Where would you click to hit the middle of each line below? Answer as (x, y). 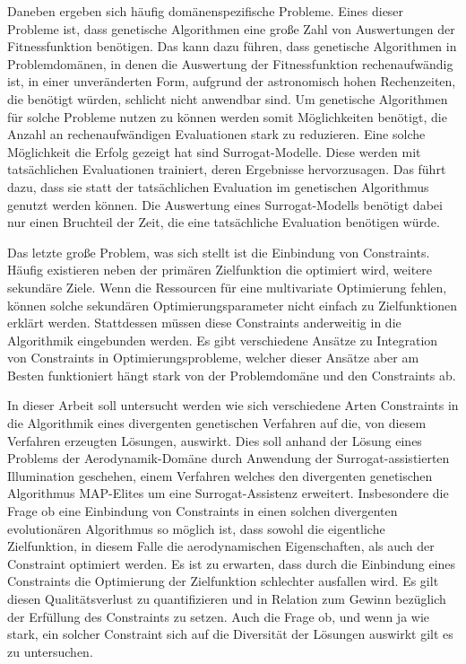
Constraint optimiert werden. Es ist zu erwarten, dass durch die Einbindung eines (232, 563)
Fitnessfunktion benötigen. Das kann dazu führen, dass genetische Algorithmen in (232, 46)
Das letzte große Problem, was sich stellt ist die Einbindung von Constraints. (219, 252)
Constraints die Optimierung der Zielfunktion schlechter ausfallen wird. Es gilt (223, 581)
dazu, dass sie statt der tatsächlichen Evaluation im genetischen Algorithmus (218, 186)
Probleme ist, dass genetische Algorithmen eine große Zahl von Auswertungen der (231, 28)
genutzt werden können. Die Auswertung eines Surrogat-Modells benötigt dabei (225, 204)
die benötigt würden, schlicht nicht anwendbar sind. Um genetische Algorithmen (228, 98)
